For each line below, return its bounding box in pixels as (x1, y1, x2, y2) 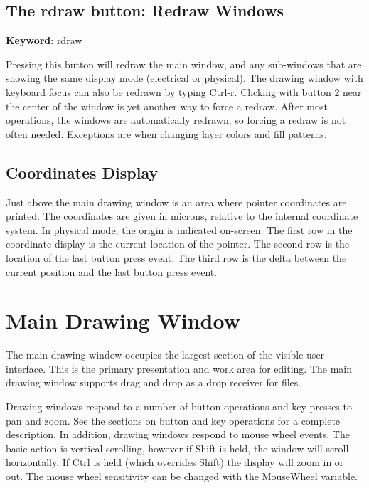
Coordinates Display (6, 161, 159, 183)
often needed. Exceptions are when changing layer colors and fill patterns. (6, 126, 327, 141)
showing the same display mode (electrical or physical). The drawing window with (6, 70, 363, 85)
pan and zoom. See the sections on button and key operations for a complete (6, 413, 341, 428)
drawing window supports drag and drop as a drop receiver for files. (6, 375, 301, 390)
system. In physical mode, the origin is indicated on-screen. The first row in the (6, 222, 353, 237)
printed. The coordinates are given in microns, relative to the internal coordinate (6, 208, 358, 223)
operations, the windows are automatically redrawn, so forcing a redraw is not (6, 112, 346, 127)
